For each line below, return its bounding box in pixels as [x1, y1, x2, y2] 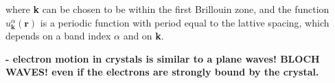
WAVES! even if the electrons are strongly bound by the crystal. [5, 65, 319, 79]
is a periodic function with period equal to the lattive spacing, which [40, 15, 330, 29]
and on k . [123, 29, 164, 43]
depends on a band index [5, 29, 111, 43]
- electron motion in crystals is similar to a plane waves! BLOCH [5, 51, 320, 65]
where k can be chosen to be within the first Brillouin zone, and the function [5, 2, 330, 16]
